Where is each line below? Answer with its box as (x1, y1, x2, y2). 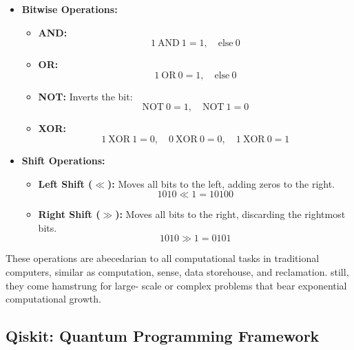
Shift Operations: (21, 153, 105, 167)
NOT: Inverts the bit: (38, 89, 133, 103)
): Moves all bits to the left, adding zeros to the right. (107, 176, 335, 190)
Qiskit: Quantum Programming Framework (6, 325, 320, 347)
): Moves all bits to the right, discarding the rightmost (115, 207, 346, 221)
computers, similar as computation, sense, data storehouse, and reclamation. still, (6, 264, 349, 278)
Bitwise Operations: (21, 2, 118, 16)
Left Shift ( (38, 176, 93, 190)
